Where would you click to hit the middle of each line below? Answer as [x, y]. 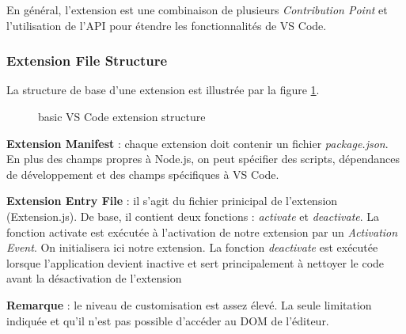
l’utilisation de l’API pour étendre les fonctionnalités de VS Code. [167, 25]
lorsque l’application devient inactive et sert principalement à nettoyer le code [195, 262]
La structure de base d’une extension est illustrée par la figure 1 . [163, 90]
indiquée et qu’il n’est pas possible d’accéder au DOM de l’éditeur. [168, 320]
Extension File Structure [87, 61]
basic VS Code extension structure [122, 116]
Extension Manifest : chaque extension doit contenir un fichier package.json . [197, 143]
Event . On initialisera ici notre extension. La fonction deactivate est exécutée [192, 247]
